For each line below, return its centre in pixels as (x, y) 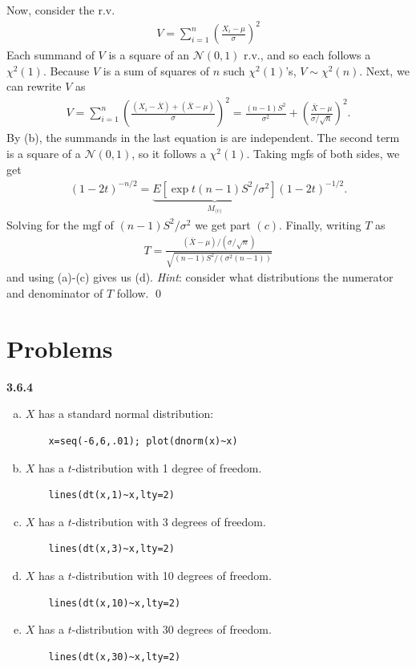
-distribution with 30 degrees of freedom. (172, 629)
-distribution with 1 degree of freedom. (167, 467)
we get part (223, 224)
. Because (66, 70)
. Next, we (384, 70)
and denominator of (55, 293)
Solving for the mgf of (60, 224)
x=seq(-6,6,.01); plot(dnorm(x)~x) (143, 441)
